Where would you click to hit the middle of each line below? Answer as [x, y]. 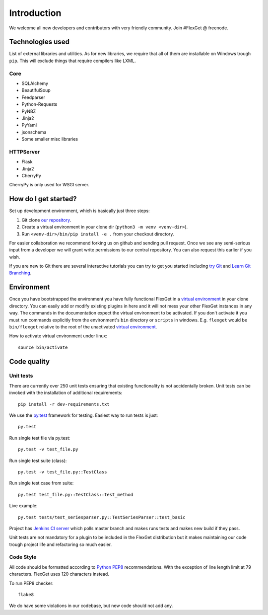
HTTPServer [24, 152]
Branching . [20, 273]
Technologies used [39, 42]
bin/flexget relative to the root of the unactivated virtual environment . [83, 327]
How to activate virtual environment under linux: [58, 336]
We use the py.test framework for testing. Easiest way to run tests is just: [84, 415]
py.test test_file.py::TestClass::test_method [76, 495]
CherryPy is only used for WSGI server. [49, 185]
